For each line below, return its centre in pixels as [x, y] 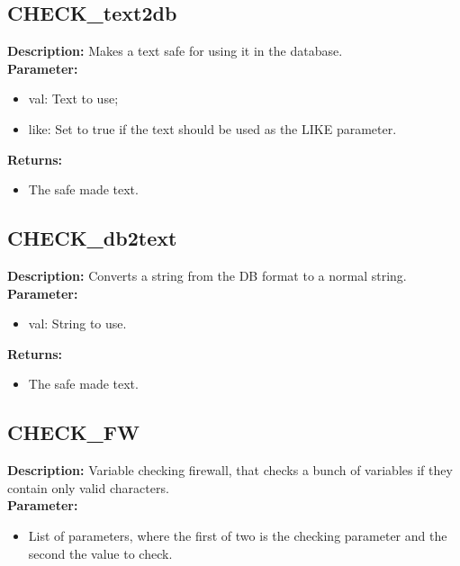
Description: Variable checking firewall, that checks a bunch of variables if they [230, 470]
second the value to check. [100, 553]
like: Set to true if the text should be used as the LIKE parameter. [212, 128]
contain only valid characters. [88, 487]
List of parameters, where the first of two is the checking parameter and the [238, 535]
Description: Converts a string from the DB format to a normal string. [207, 275]
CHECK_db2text [92, 238]
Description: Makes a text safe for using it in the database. [175, 51]
